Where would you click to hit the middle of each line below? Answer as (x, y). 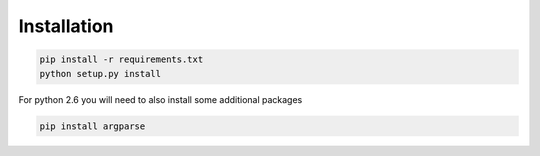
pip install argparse (92, 126)
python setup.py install (100, 73)
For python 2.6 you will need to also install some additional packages (160, 99)
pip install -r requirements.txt (121, 59)
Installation (66, 26)
